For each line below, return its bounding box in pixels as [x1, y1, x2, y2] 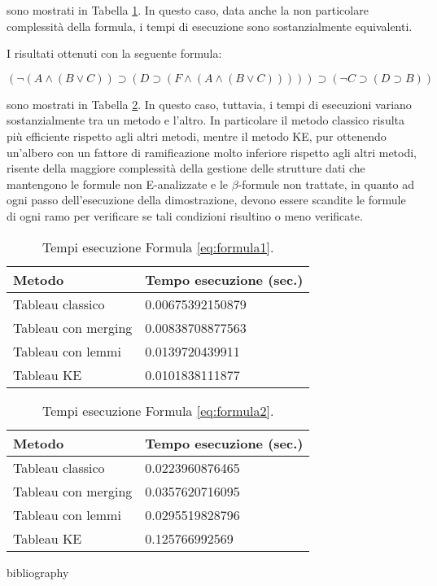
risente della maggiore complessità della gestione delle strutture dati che [7, 160, 365, 177]
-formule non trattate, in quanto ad [238, 175, 414, 192]
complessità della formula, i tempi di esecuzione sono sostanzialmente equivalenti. [7, 17, 413, 34]
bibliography [7, 563, 69, 580]
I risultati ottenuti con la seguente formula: [7, 45, 222, 62]
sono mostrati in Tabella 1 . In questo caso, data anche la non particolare [7, 2, 369, 18]
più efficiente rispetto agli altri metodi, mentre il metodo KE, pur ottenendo [7, 127, 387, 144]
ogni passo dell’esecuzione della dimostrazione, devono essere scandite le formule [7, 191, 406, 208]
